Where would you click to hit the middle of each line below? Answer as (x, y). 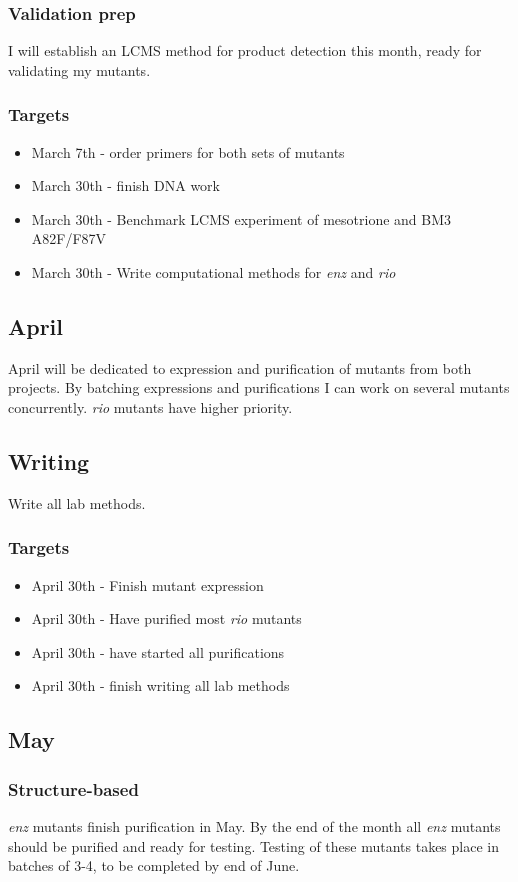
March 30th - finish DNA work (125, 185)
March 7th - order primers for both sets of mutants (188, 151)
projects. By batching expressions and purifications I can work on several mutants (259, 387)
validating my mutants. (79, 69)
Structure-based (73, 788)
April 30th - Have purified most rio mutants (166, 618)
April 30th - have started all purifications (158, 651)
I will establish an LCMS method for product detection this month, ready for (245, 50)
